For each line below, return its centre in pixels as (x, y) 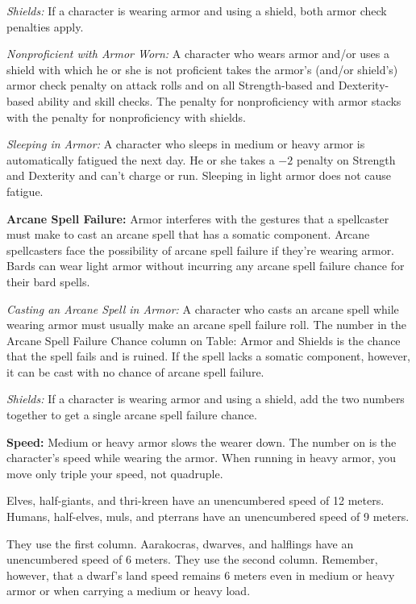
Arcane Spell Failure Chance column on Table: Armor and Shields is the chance (204, 340)
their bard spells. (48, 281)
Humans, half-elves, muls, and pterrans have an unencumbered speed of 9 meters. (208, 517)
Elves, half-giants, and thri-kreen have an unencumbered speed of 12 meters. (196, 500)
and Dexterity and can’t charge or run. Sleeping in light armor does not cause (199, 175)
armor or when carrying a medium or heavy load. (129, 591)
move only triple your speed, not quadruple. (115, 473)
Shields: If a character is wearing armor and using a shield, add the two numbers (206, 399)
